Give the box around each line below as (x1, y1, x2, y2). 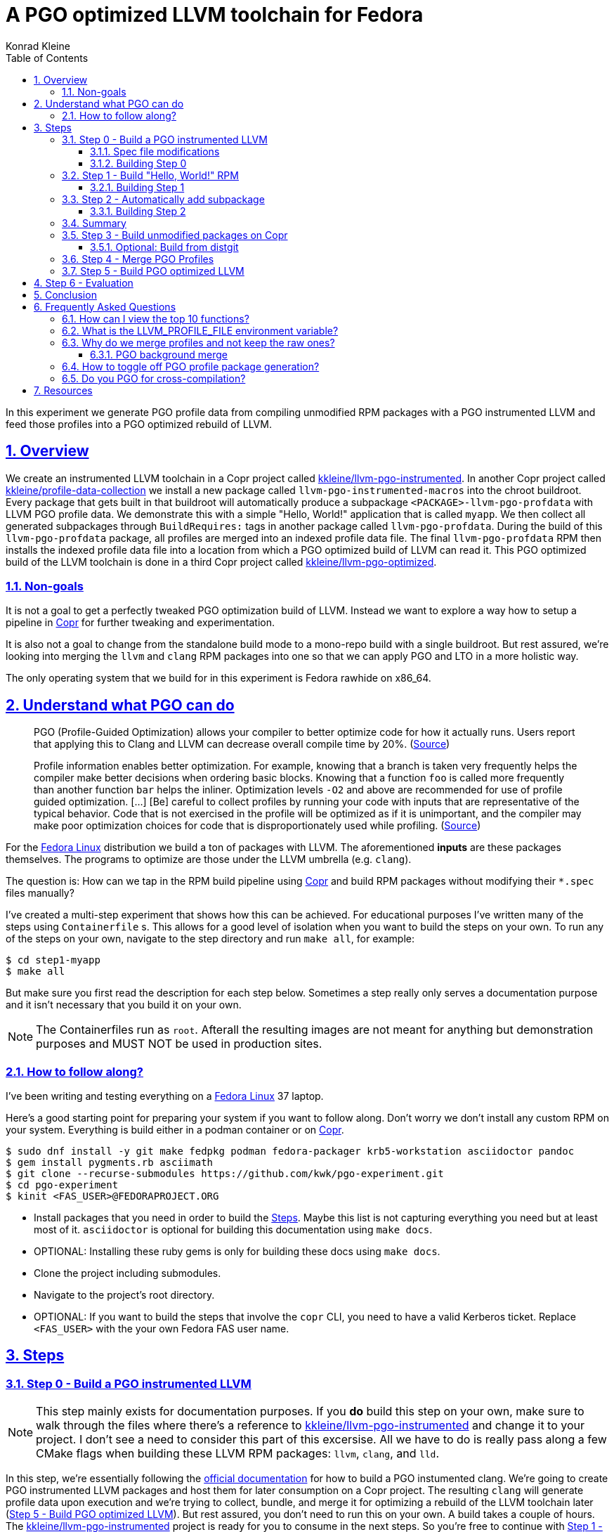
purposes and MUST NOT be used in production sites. (36, 1037, 322, 1051)
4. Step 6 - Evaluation (34, 276, 133, 289)
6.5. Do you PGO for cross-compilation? (62, 372, 246, 384)
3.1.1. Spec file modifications (90, 145, 220, 157)
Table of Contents (6, 51, 89, 64)
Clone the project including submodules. (34, 1266, 221, 1279)
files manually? (6, 887, 74, 900)
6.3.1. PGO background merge (90, 348, 228, 361)
